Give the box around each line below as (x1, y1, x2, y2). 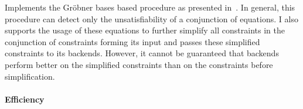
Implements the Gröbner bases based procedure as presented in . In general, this (5, 1, 295, 13)
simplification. (5, 70, 55, 82)
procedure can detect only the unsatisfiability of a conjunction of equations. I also (5, 12, 298, 25)
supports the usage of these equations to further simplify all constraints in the (5, 24, 285, 36)
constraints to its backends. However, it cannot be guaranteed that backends (5, 47, 279, 59)
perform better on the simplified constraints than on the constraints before (5, 58, 273, 70)
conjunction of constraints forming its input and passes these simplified (5, 35, 260, 47)
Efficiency (5, 93, 45, 105)
